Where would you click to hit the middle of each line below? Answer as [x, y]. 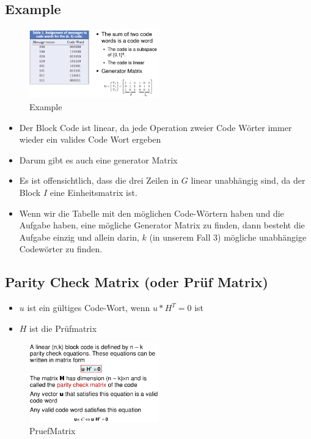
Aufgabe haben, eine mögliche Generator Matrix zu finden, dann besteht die [162, 225]
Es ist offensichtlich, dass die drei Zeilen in [99, 180]
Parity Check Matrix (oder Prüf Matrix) [137, 282]
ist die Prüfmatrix [63, 328]
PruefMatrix [53, 431]
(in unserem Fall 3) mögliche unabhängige [228, 237]
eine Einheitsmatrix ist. [93, 192]
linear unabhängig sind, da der [248, 180]
